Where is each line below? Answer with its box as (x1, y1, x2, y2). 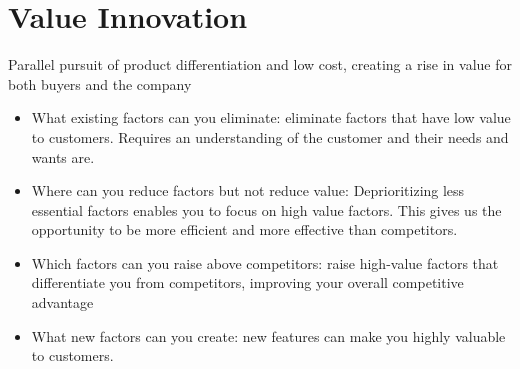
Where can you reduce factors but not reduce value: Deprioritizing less (31, 180, 465, 201)
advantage (31, 292, 94, 313)
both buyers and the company (8, 73, 192, 94)
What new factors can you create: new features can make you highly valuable (31, 325, 506, 346)
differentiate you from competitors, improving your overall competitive (31, 272, 464, 293)
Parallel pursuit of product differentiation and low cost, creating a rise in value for (8, 54, 512, 75)
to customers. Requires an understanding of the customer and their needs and (31, 126, 509, 147)
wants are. (31, 146, 95, 167)
